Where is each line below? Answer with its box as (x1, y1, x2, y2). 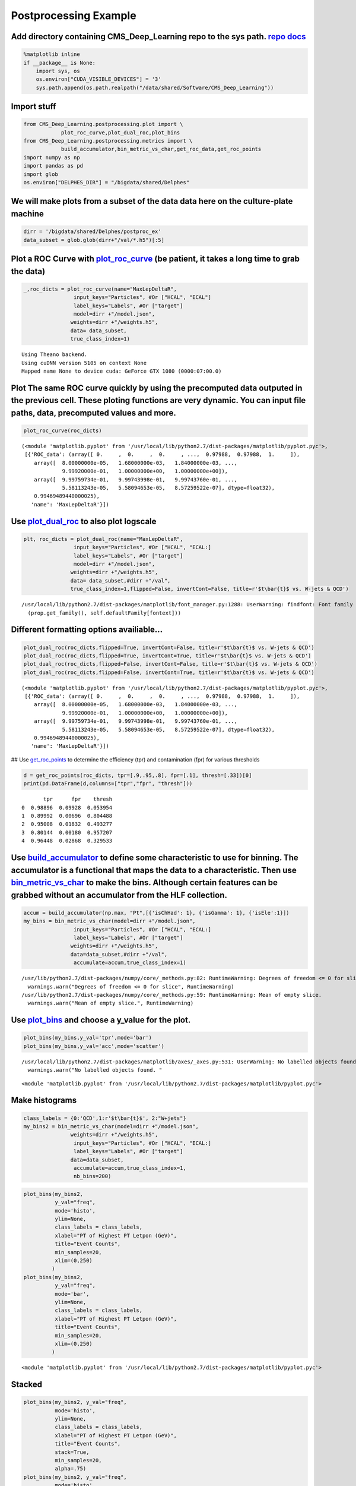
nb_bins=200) (73, 1173, 112, 1180)
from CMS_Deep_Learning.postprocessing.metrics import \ (23, 137, 193, 144)
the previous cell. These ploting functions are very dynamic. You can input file (11, 395, 306, 405)
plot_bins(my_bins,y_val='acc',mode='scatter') (23, 1043, 164, 1049)
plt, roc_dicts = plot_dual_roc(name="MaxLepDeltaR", (23, 536, 183, 542)
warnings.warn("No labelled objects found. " (27, 1067, 163, 1073)
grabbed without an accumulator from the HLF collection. (11, 890, 228, 900)
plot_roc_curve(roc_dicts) (23, 427, 102, 434)
